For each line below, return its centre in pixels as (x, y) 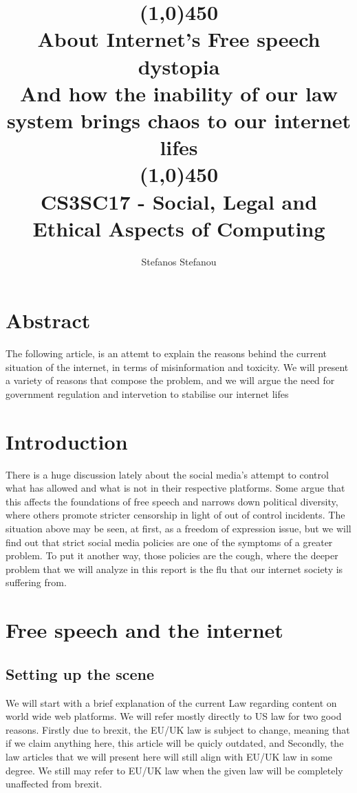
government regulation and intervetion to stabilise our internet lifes (147, 393)
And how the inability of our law (179, 93)
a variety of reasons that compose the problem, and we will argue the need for (170, 380)
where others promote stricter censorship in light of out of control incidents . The (175, 515)
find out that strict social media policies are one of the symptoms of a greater (169, 542)
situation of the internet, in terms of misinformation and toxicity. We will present (177, 367)
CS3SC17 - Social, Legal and (179, 201)
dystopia (179, 66)
